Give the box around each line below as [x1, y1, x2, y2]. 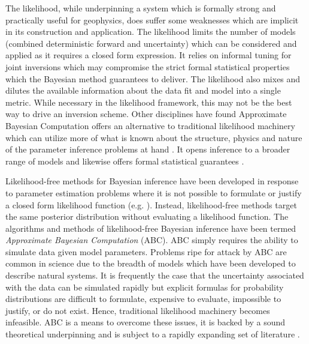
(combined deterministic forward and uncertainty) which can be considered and [5, 37, 297, 49]
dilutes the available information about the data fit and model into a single [5, 84, 281, 97]
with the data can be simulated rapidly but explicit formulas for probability [5, 280, 284, 293]
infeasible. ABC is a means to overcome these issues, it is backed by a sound [5, 316, 286, 328]
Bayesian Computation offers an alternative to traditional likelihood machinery [5, 119, 295, 131]
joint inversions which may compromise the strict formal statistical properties [5, 60, 290, 73]
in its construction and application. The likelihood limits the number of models [5, 25, 296, 38]
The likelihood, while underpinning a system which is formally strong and [5, 2, 276, 14]
